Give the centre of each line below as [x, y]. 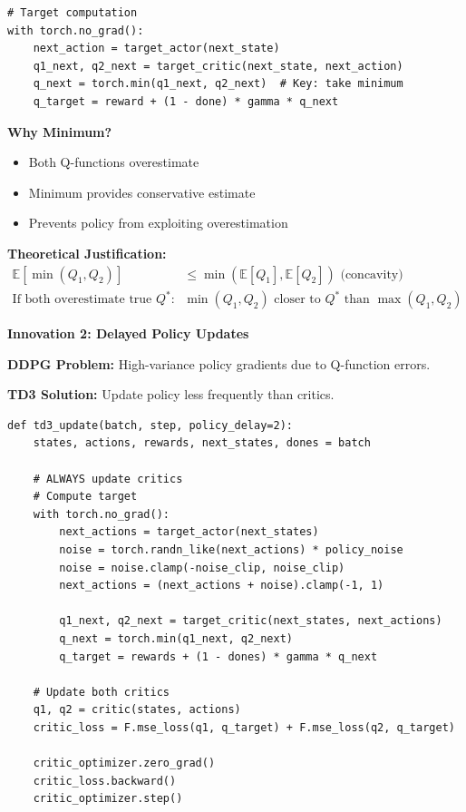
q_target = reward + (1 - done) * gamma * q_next [186, 101]
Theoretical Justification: [87, 253]
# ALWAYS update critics [108, 479]
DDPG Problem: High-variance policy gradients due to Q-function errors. [219, 363]
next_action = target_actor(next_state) [156, 49]
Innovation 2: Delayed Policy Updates [128, 333]
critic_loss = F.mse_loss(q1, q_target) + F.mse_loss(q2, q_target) [244, 727]
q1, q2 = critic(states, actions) [137, 710]
